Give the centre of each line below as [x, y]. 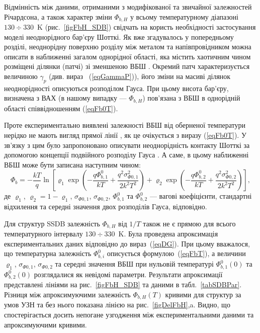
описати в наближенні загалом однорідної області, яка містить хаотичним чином [127, 56]
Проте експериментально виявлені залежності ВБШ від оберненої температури [125, 125]
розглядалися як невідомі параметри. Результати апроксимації [128, 274]
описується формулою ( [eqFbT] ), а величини [176, 253]
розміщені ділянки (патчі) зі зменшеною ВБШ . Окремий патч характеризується [127, 66]
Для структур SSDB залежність [52, 223]
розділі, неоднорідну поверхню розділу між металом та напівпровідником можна [128, 47]
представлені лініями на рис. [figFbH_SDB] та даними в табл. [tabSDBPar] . [123, 284]
